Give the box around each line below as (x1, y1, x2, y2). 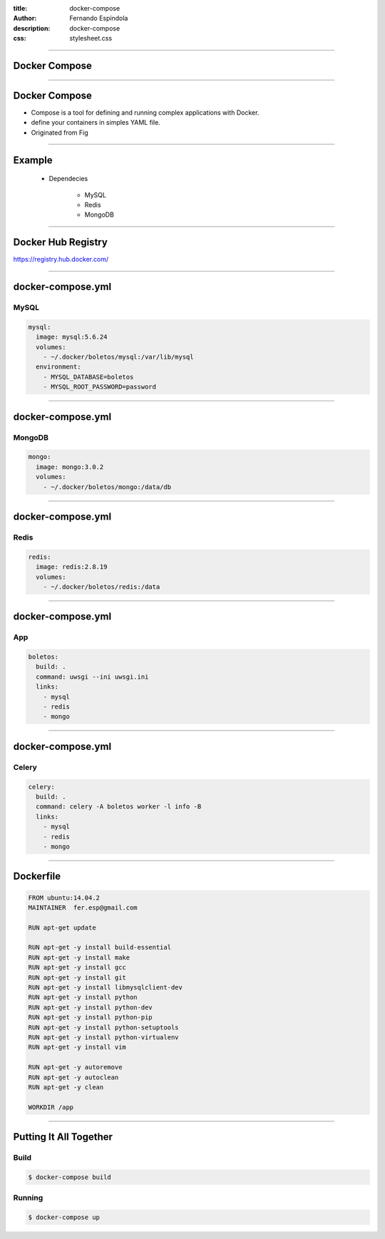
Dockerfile (13, 870, 61, 883)
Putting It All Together (13, 1131, 113, 1143)
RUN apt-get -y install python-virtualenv (28, 1033, 179, 1041)
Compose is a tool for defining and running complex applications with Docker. (31, 108, 260, 117)
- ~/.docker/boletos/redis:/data (43, 582, 160, 591)
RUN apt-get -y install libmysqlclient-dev (28, 984, 183, 992)
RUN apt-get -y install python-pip (28, 1013, 153, 1022)
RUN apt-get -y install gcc (28, 963, 126, 972)
